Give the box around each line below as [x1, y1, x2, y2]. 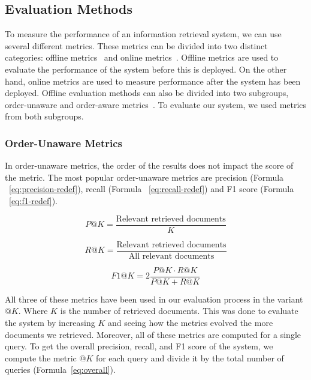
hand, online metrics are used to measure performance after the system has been [5, 74, 301, 87]
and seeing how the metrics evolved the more [107, 316, 273, 328]
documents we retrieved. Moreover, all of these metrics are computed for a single [5, 328, 301, 340]
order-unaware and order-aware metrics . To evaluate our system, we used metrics [5, 98, 307, 110]
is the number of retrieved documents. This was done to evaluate [60, 304, 298, 317]
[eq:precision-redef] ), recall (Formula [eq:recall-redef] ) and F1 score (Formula [9, 182, 294, 195]
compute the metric [5, 351, 77, 364]
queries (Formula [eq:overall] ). [5, 363, 116, 376]
